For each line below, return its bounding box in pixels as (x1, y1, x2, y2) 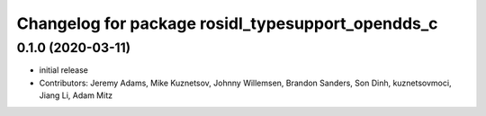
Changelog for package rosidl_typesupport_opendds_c (16, 13, 438, 33)
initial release (39, 65, 89, 76)
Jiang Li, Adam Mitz (39, 90, 112, 101)
